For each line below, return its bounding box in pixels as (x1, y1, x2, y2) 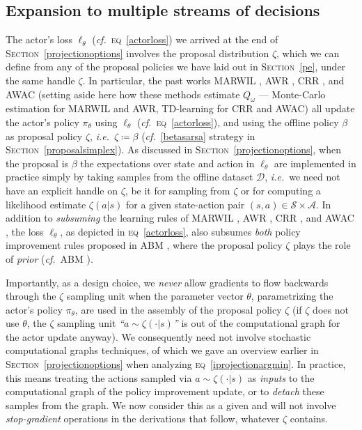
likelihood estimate (6, 197, 86, 211)
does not (313, 302, 349, 316)
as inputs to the (247, 370, 315, 385)
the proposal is (6, 155, 69, 170)
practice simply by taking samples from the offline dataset (6, 169, 253, 184)
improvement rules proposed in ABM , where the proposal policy (6, 238, 283, 252)
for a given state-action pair (126, 197, 245, 211)
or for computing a (240, 183, 321, 197)
